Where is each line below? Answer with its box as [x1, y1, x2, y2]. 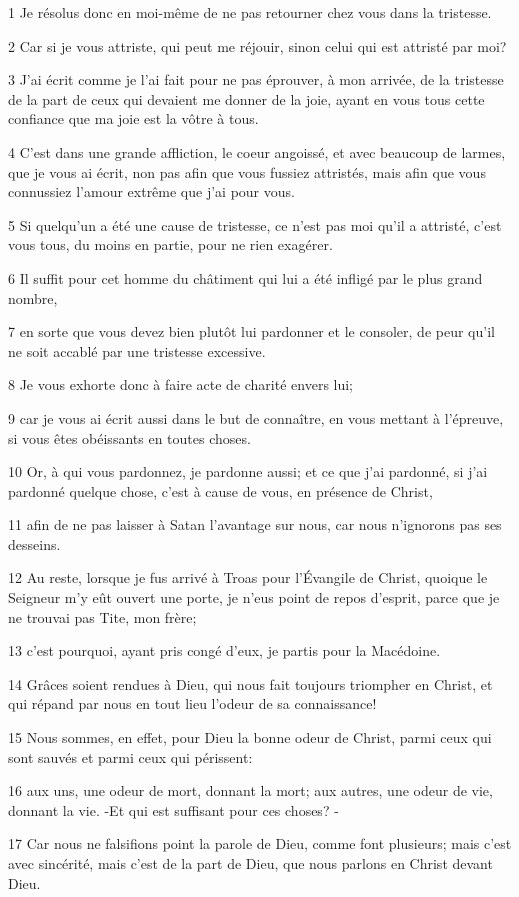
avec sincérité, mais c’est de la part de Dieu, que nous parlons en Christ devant [8, 853, 493, 873]
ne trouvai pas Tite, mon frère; [8, 606, 197, 627]
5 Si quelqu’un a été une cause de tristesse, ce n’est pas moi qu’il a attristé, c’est [8, 214, 502, 235]
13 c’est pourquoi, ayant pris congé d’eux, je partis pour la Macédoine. [8, 640, 441, 661]
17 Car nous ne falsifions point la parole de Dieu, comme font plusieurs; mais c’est [8, 833, 512, 854]
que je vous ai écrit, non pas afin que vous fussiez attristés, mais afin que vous [8, 161, 486, 182]
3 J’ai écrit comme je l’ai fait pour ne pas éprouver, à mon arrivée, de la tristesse [8, 69, 504, 90]
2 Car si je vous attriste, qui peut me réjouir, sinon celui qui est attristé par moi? [8, 35, 507, 56]
